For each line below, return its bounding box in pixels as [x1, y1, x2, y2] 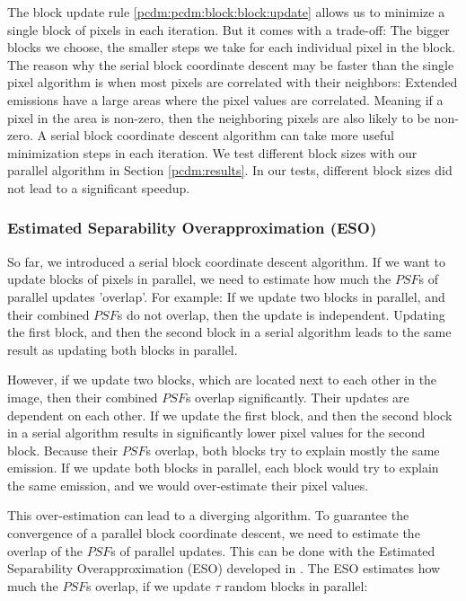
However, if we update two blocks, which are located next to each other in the [7, 370, 437, 389]
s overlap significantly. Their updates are [185, 387, 409, 406]
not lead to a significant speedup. [7, 178, 190, 197]
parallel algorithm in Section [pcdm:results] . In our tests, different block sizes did [7, 161, 453, 180]
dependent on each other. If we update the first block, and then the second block [7, 405, 453, 424]
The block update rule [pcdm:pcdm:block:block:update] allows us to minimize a [7, 3, 445, 21]
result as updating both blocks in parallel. [7, 340, 238, 358]
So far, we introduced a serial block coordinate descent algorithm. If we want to [7, 252, 445, 270]
